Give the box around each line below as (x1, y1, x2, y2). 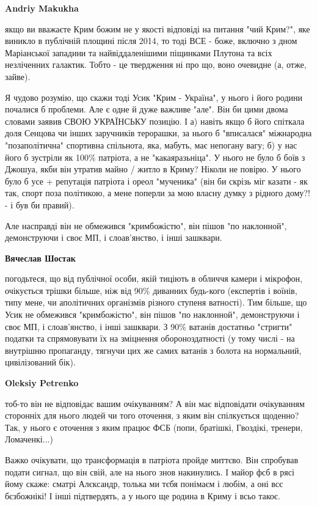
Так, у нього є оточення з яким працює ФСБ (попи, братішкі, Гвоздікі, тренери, (5, 420, 303, 433)
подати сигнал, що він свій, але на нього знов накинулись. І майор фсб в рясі (5, 465, 294, 478)
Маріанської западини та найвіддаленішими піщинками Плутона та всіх (5, 46, 272, 59)
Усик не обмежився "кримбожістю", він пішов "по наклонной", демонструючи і (5, 308, 300, 321)
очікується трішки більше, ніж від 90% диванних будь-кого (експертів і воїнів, (5, 284, 297, 296)
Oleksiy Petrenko (5, 376, 79, 389)
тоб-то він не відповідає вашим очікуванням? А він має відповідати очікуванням (5, 397, 305, 409)
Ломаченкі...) (5, 433, 53, 446)
